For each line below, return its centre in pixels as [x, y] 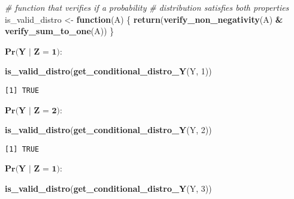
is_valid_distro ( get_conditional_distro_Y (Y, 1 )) [108, 71]
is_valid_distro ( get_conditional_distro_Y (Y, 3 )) [108, 189]
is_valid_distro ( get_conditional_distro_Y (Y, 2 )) [108, 130]
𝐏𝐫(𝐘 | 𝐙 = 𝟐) [32, 111]
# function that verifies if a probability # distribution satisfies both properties [147, 7]
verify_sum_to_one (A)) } [60, 31]
